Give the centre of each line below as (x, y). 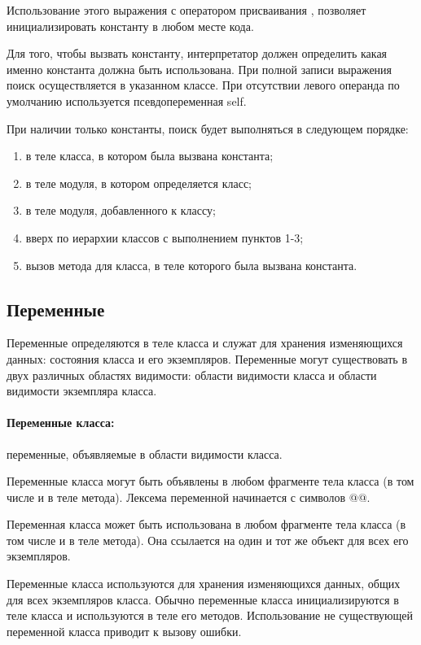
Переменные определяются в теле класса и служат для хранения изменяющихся (205, 343)
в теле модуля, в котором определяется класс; (138, 183)
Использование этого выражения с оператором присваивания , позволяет (186, 10)
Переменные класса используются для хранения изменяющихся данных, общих (204, 584)
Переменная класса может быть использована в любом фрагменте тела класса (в (206, 524)
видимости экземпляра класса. (82, 391)
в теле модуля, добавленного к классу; (121, 210)
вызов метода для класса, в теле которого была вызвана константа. (191, 265)
